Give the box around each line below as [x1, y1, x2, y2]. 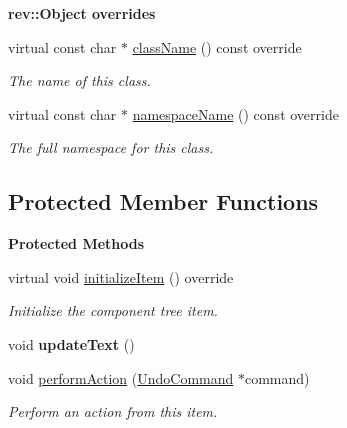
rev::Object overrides [8, 3, 156, 23]
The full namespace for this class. [8, 137, 214, 158]
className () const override [132, 36, 302, 57]
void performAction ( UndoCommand [8, 367, 234, 388]
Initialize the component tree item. [8, 300, 218, 321]
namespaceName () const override [132, 103, 339, 124]
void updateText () [8, 333, 135, 354]
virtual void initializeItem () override [8, 266, 234, 287]
